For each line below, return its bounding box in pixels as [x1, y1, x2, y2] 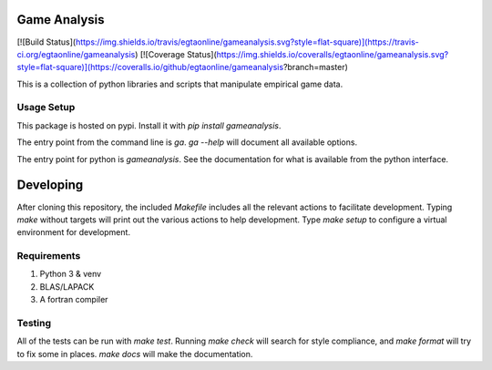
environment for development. [16, 227, 131, 238]
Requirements [16, 250, 81, 262]
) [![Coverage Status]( [135, 48, 218, 59]
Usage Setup [16, 101, 76, 114]
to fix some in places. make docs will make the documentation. [16, 348, 253, 359]
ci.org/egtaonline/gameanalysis [16, 48, 136, 59]
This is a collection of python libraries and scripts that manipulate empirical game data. [16, 78, 343, 89]
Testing [16, 316, 52, 329]
